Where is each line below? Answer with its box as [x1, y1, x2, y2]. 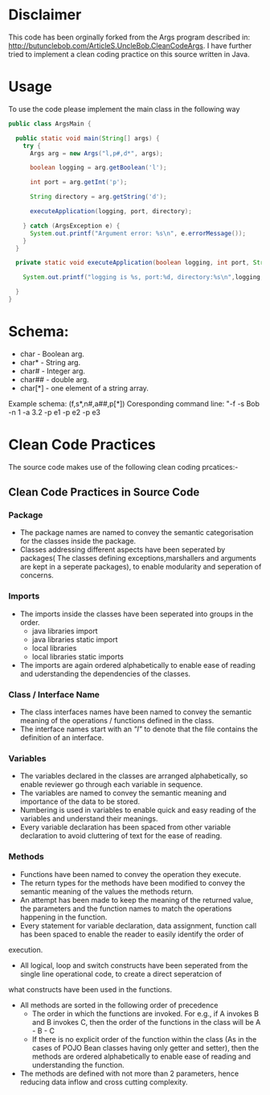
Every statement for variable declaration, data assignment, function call [19, 920, 257, 930]
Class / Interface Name [8, 689, 100, 700]
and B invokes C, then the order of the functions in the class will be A [31, 1017, 261, 1027]
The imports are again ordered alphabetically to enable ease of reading [19, 660, 256, 669]
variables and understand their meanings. [19, 814, 158, 824]
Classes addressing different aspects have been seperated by [19, 545, 226, 554]
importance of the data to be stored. [19, 797, 141, 806]
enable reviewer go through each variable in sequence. [19, 780, 203, 789]
